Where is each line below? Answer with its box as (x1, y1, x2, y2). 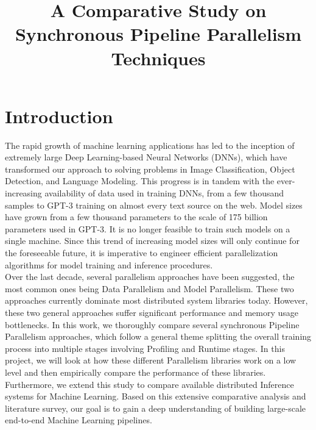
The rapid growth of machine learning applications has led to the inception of (5, 138, 295, 151)
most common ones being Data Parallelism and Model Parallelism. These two (5, 282, 294, 295)
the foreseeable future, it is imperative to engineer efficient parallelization (5, 246, 278, 259)
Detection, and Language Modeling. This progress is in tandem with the (5, 174, 275, 187)
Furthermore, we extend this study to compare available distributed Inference (5, 378, 294, 390)
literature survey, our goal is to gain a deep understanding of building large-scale (5, 401, 306, 414)
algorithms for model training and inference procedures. (5, 258, 213, 271)
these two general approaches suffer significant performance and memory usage (5, 306, 299, 318)
